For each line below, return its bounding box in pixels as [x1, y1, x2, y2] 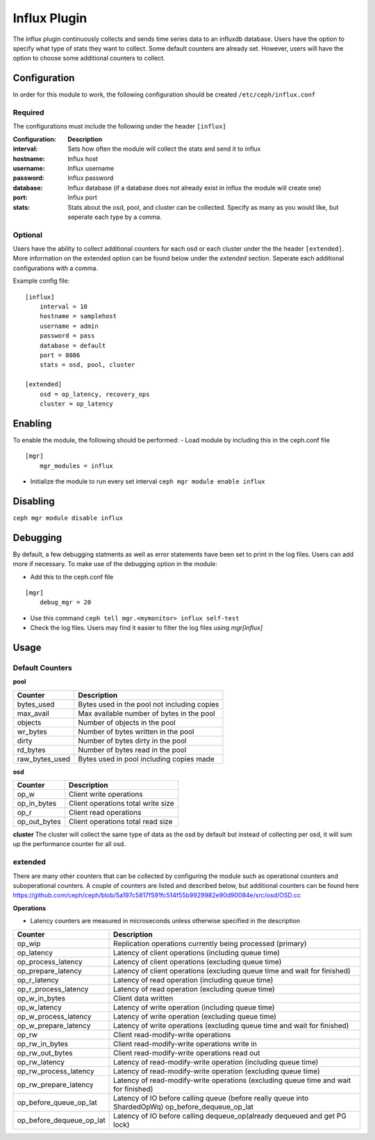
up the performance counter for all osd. [12, 840, 126, 848]
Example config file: [12, 276, 70, 285]
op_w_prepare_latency [17, 1021, 91, 1030]
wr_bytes [17, 727, 48, 736]
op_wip [17, 939, 41, 948]
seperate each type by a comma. [67, 213, 162, 221]
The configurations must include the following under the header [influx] [12, 122, 227, 131]
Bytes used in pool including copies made [78, 754, 215, 763]
